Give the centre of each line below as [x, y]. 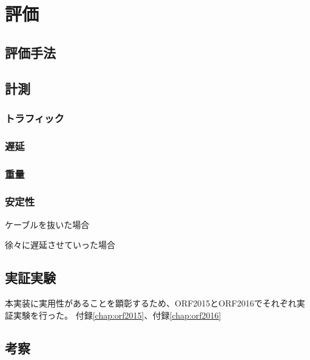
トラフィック [35, 118]
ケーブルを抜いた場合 [47, 224]
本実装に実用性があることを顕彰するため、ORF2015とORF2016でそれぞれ [151, 303]
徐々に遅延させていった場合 [60, 245]
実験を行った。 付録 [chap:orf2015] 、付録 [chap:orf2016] [117, 315]
